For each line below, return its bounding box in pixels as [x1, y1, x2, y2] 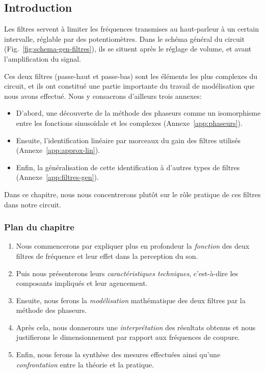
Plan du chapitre [4, 221, 74, 233]
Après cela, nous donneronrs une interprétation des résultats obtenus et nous [16, 322, 256, 332]
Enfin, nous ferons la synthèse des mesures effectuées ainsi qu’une [16, 349, 221, 360]
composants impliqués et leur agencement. [16, 278, 148, 288]
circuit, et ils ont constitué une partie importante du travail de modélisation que [4, 81, 255, 91]
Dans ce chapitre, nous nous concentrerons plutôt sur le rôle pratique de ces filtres [4, 189, 261, 199]
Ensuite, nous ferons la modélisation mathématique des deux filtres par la [16, 295, 246, 305]
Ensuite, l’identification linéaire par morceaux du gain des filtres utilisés [16, 135, 241, 145]
